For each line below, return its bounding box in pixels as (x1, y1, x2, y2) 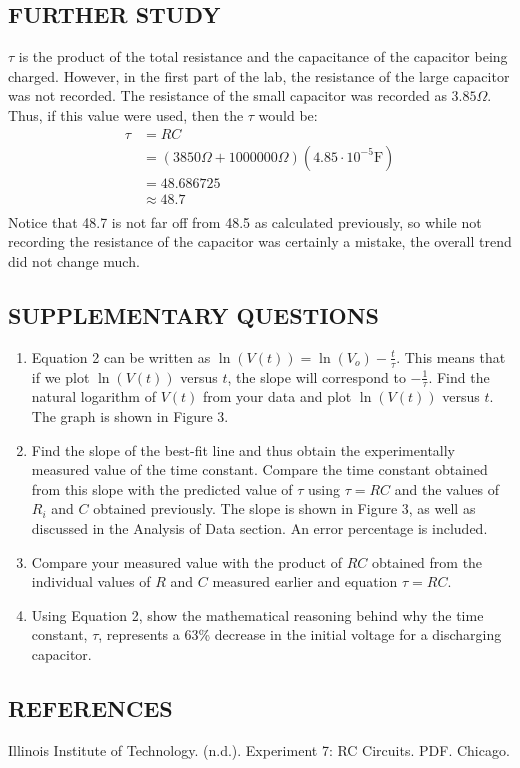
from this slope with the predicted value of (31, 478, 293, 499)
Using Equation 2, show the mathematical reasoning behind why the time (31, 604, 484, 625)
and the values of (394, 478, 500, 499)
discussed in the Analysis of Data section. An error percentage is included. (31, 517, 488, 538)
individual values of (31, 571, 151, 592)
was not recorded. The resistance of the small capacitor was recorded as (8, 85, 447, 106)
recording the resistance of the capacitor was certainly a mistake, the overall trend (8, 231, 512, 252)
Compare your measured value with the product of (31, 551, 342, 572)
